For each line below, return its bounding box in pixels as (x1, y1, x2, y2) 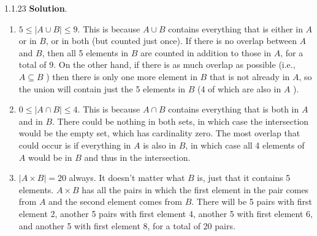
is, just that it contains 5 (197, 171, 291, 184)
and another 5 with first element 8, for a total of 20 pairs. (18, 219, 235, 232)
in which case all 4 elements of (190, 138, 305, 151)
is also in (143, 138, 177, 151)
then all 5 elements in (47, 46, 129, 59)
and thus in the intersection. (84, 150, 191, 163)
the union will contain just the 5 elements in (18, 82, 186, 95)
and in (18, 114, 43, 127)
